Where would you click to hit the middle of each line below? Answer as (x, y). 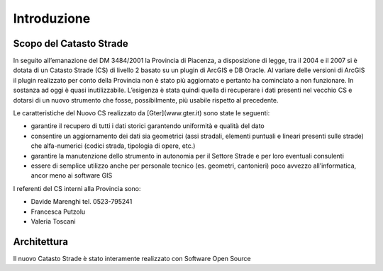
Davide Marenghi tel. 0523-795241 (82, 202)
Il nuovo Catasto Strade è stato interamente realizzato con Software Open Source (132, 258)
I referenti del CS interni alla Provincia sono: (77, 188)
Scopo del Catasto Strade (71, 44)
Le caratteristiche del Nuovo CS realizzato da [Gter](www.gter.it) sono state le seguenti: (141, 113)
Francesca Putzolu (58, 212)
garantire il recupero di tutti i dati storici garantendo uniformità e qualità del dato (148, 126)
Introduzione (52, 18)
